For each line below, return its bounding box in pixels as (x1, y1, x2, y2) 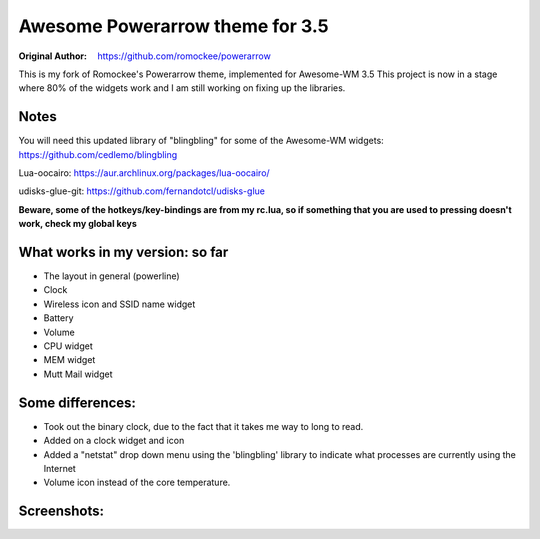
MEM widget (43, 354, 96, 366)
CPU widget (43, 340, 94, 352)
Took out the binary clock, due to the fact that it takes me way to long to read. (43, 420, 364, 432)
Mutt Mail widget (43, 368, 113, 380)
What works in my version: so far (18, 244, 229, 260)
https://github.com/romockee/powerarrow (97, 50, 272, 62)
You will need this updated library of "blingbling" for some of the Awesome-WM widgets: (18, 135, 384, 147)
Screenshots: (18, 503, 105, 520)
